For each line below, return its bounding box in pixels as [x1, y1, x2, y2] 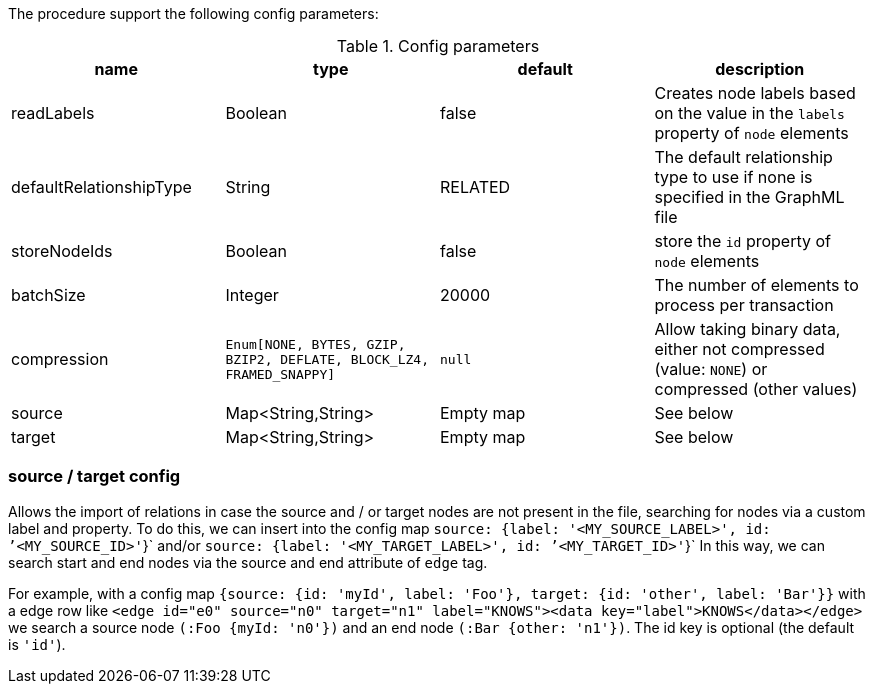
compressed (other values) [654, 379, 858, 399]
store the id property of [654, 231, 831, 251]
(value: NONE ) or [654, 359, 768, 379]
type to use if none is [654, 167, 813, 187]
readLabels [11, 103, 95, 123]
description [715, 59, 805, 79]
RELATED [440, 177, 511, 197]
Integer [225, 285, 279, 305]
